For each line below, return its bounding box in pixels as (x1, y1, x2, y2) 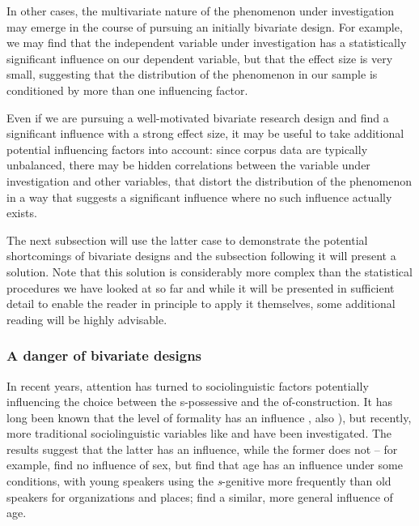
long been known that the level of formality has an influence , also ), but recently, (6, 408, 412, 426)
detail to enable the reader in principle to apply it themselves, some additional (6, 295, 396, 312)
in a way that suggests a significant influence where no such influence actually (6, 188, 392, 205)
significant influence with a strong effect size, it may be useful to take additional (6, 125, 404, 142)
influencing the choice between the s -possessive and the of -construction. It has (6, 393, 392, 410)
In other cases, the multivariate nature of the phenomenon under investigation (6, 2, 395, 19)
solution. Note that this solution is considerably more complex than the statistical (6, 263, 413, 280)
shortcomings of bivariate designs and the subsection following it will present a (6, 247, 396, 264)
